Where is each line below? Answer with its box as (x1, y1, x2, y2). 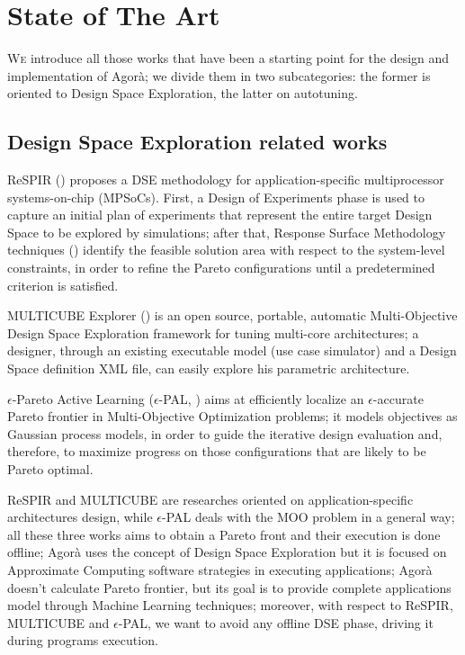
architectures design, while (7, 507, 153, 526)
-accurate (372, 389, 424, 408)
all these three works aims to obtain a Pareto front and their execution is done (7, 525, 441, 543)
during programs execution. (7, 631, 158, 650)
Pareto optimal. (7, 460, 94, 479)
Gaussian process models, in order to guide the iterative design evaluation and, (7, 424, 443, 443)
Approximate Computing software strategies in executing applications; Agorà (7, 560, 433, 579)
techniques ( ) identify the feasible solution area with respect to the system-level (7, 240, 445, 259)
